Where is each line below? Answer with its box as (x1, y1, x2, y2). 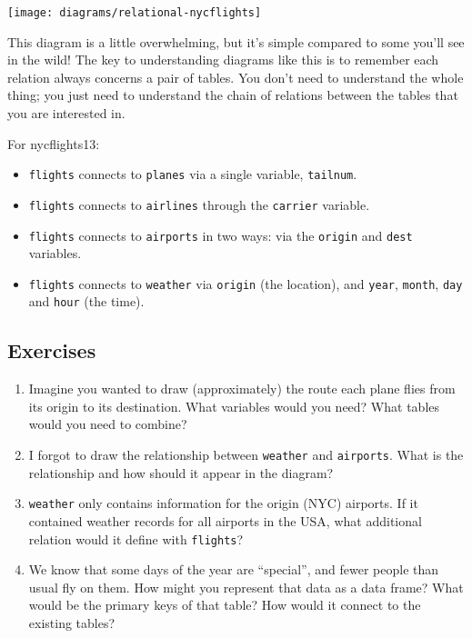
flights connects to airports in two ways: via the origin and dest (28, 225, 413, 244)
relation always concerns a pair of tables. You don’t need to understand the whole (7, 67, 464, 86)
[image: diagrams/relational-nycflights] (7, 6, 262, 19)
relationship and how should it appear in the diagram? (28, 463, 334, 482)
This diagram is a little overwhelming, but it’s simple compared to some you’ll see (7, 32, 465, 51)
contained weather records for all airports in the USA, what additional (28, 511, 422, 530)
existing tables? (28, 613, 115, 633)
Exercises (7, 336, 96, 364)
